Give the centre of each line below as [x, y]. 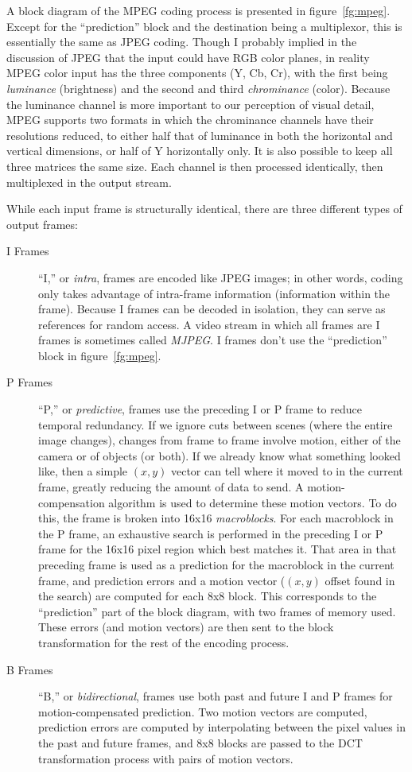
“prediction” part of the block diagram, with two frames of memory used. [217, 611]
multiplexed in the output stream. [89, 182]
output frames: [42, 224]
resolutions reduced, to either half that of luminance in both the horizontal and [200, 135]
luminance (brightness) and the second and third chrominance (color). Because [198, 88]
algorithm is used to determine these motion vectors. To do [253, 502]
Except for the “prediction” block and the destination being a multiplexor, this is [204, 26]
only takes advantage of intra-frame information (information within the [214, 293]
